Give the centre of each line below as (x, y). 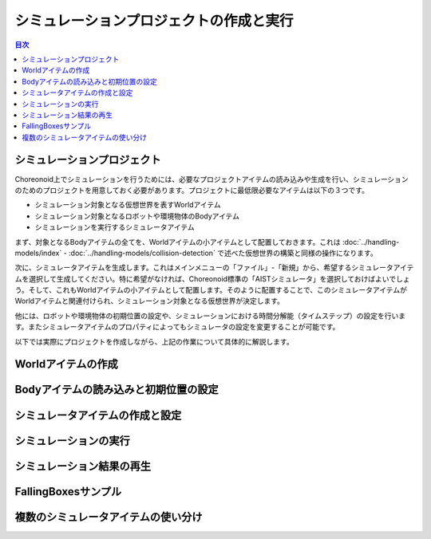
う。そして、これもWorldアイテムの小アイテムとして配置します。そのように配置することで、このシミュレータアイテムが (211, 290)
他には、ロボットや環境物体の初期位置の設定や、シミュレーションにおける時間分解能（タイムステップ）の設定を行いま (210, 316)
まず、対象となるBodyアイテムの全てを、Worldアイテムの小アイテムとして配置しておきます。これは (178, 242)
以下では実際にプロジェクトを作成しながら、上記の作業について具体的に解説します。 (154, 341)
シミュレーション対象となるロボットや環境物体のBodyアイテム (137, 216)
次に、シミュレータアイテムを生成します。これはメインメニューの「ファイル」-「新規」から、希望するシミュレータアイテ (214, 268)
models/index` (38, 253)
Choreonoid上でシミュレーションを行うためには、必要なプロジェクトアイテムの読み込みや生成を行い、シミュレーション (212, 179)
